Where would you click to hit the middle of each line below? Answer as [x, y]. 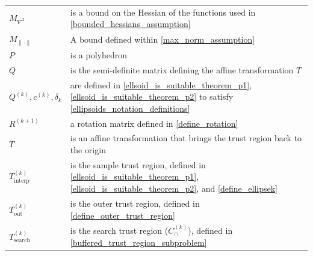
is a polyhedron [98, 54]
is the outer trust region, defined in [135, 203]
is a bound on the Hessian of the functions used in [163, 12]
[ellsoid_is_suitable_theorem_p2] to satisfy [152, 96]
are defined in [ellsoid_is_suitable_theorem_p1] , [161, 84]
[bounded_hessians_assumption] [130, 24]
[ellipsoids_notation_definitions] [130, 108]
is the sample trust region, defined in [138, 164]
